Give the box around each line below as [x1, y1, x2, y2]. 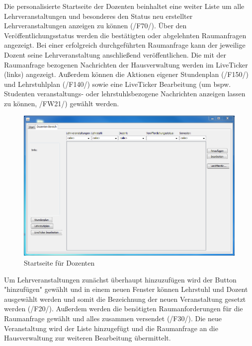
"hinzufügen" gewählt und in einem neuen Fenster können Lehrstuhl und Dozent [4, 284, 248, 294]
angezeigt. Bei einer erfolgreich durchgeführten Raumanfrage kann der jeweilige [4, 40, 246, 50]
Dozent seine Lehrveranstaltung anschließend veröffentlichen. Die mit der [4, 49, 227, 60]
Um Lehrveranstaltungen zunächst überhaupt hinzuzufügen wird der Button [4, 274, 237, 284]
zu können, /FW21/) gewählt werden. [4, 98, 119, 108]
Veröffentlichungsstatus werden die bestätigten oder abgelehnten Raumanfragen [4, 30, 247, 40]
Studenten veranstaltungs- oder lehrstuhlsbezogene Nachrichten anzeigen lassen [4, 88, 246, 99]
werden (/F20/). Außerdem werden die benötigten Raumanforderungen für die [4, 303, 243, 314]
